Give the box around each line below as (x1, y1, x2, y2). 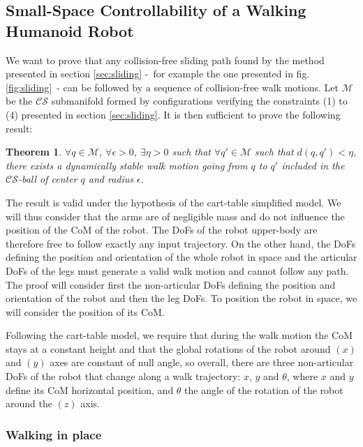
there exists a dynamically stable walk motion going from (6, 158, 248, 172)
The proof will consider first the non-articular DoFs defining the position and (6, 277, 336, 291)
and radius (88, 172, 134, 186)
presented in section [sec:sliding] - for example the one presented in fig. (6, 66, 310, 81)
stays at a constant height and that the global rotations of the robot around (6, 341, 331, 356)
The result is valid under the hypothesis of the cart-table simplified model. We (6, 195, 341, 209)
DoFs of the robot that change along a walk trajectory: (6, 369, 241, 384)
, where (286, 369, 318, 384)
